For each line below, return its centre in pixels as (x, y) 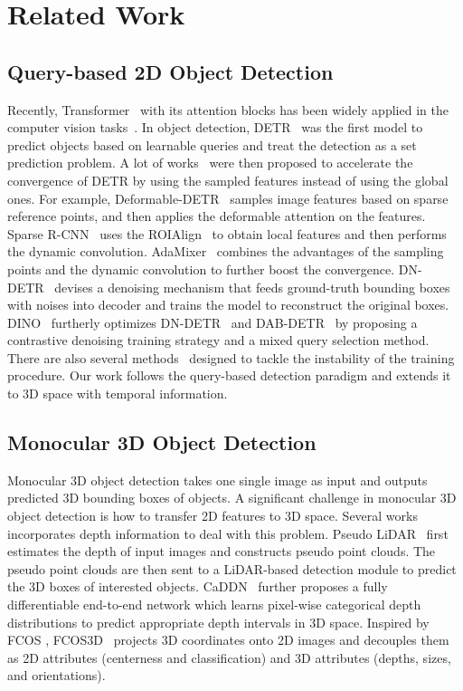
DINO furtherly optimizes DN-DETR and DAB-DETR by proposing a (213, 322)
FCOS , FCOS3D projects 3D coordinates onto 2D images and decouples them (228, 640)
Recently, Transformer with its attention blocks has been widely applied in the (228, 109)
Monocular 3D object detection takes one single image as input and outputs (217, 480)
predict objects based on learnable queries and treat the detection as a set (212, 144)
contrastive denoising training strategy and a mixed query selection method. (218, 340)
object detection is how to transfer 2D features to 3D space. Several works (213, 516)
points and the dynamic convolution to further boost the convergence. (201, 269)
